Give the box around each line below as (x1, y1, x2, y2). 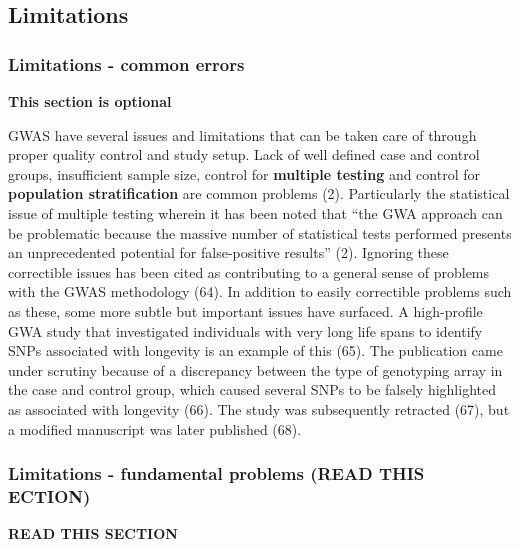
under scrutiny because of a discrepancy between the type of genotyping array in (8, 359, 503, 380)
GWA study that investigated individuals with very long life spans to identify (8, 320, 483, 341)
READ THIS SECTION (8, 523, 178, 544)
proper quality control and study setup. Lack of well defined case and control (8, 144, 480, 165)
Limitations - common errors (8, 51, 245, 76)
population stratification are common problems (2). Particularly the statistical (8, 183, 510, 204)
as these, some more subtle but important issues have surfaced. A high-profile (8, 300, 483, 321)
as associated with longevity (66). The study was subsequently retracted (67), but (8, 398, 510, 419)
